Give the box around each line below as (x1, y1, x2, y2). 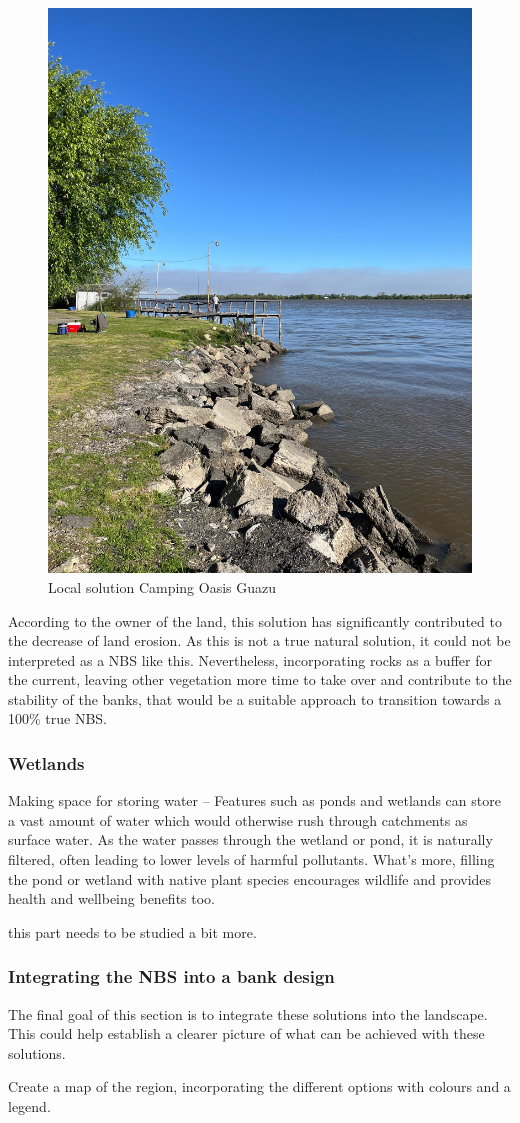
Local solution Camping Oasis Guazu (48, 576, 277, 597)
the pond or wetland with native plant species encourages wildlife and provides (8, 868, 492, 889)
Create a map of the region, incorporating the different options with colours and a (8, 1076, 511, 1097)
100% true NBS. (8, 708, 108, 729)
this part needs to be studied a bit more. (8, 921, 257, 942)
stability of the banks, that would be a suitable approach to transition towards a (8, 688, 502, 709)
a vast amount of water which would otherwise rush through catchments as (8, 809, 468, 830)
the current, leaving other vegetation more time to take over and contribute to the (8, 669, 512, 690)
